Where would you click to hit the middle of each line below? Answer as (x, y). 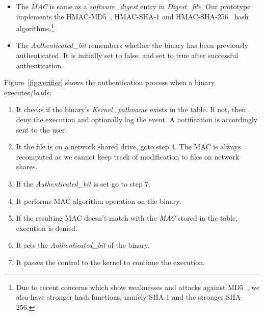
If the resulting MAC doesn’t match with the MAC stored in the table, (127, 218)
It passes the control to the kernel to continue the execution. (110, 262)
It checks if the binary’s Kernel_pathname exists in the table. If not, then (131, 109)
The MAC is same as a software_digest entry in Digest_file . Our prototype (133, 6)
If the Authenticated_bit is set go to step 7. (83, 183)
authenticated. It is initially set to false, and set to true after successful (127, 55)
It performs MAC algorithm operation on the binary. (99, 201)
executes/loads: (28, 92)
